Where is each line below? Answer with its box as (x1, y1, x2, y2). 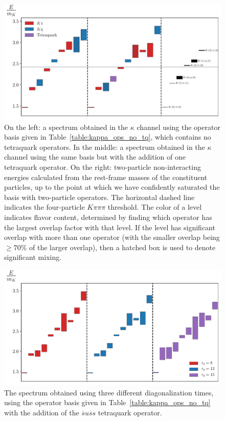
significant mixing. (4, 252, 62, 262)
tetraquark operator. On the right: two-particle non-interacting (4, 162, 201, 172)
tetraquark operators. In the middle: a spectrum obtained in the (4, 141, 205, 152)
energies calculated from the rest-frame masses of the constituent (4, 171, 208, 182)
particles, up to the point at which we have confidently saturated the (4, 182, 220, 192)
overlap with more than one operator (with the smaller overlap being (4, 232, 220, 242)
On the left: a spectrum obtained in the (4, 121, 128, 132)
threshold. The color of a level (107, 202, 202, 212)
